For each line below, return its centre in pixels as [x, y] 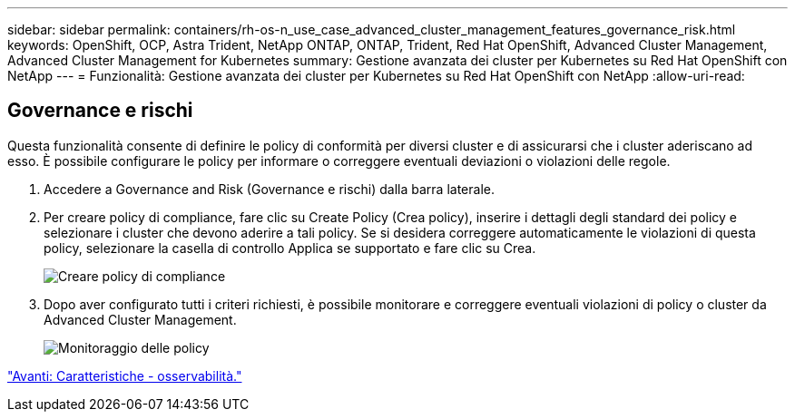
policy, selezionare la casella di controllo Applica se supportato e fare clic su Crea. [290, 248]
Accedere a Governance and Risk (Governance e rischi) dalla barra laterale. [269, 189]
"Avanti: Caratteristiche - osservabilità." [125, 375]
